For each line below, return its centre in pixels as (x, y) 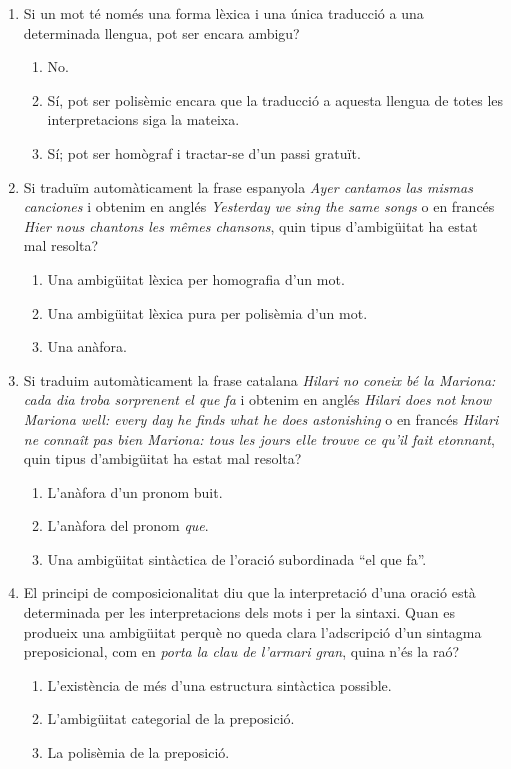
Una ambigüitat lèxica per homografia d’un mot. (196, 278)
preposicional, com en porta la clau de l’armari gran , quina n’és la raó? (241, 651)
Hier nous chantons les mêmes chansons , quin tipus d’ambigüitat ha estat (250, 225)
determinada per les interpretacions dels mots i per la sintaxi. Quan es (239, 612)
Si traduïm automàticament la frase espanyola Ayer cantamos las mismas (248, 186)
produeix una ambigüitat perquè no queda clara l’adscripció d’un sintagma (252, 631)
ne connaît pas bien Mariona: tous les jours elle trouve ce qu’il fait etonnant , (259, 438)
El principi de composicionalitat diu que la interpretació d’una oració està (249, 592)
